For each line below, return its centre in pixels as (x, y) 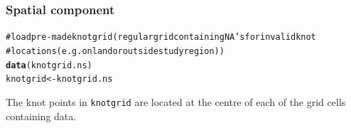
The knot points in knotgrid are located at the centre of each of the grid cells (176, 101)
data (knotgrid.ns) (49, 65)
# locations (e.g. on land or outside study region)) (115, 51)
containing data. (41, 116)
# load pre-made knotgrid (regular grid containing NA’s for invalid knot (161, 37)
